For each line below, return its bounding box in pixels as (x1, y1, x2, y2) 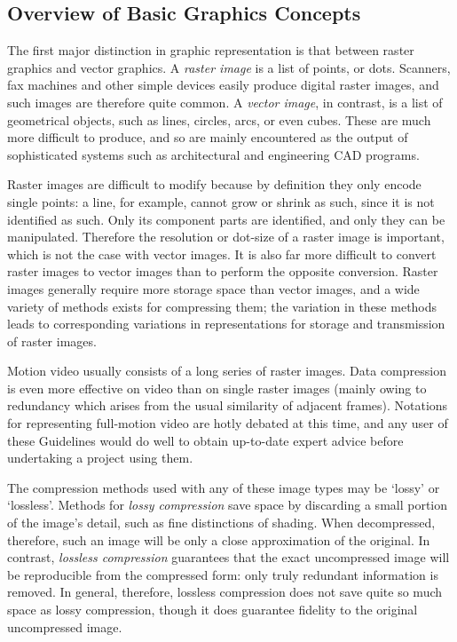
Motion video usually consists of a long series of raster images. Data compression (7, 361, 446, 380)
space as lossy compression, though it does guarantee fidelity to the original (7, 600, 418, 619)
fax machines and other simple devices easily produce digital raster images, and (7, 75, 439, 94)
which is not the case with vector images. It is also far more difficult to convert (7, 244, 437, 263)
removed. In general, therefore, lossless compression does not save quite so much (7, 583, 443, 601)
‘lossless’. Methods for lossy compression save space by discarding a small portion (7, 495, 448, 514)
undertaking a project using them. (7, 448, 193, 467)
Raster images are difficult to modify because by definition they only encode (7, 175, 422, 194)
